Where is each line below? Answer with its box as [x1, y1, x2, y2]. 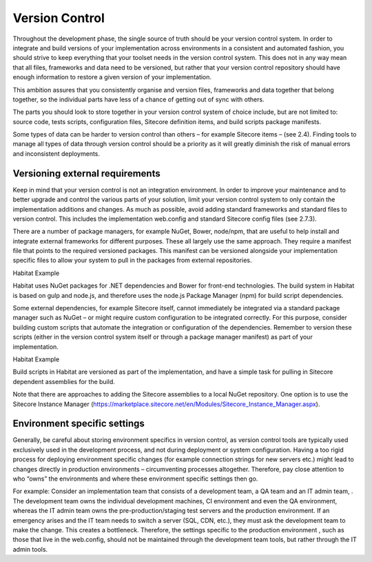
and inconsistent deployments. [12, 149, 100, 158]
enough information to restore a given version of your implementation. [12, 73, 212, 81]
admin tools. [12, 545, 48, 553]
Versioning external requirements [12, 168, 161, 179]
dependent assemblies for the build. [12, 377, 115, 385]
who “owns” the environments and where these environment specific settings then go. [12, 474, 258, 483]
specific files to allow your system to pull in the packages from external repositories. [12, 256, 252, 265]
